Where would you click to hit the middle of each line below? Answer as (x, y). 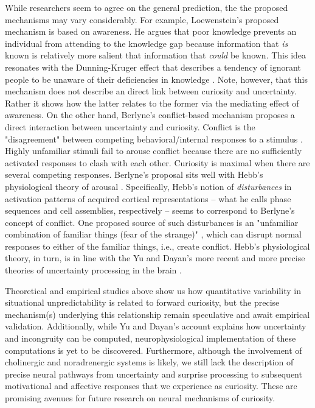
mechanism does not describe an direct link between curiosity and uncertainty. (151, 91)
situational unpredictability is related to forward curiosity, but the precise (142, 302)
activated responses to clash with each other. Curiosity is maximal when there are (157, 162)
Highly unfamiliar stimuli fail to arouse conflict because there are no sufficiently (154, 151)
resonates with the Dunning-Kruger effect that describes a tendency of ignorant (153, 67)
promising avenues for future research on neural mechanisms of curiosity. (140, 398)
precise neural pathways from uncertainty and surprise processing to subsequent (154, 374)
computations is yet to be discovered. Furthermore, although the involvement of (154, 350)
